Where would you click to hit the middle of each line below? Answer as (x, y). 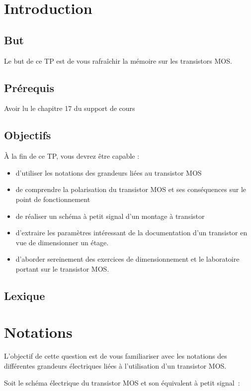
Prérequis (29, 87)
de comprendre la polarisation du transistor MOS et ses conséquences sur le (131, 189)
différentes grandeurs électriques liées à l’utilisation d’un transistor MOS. (115, 366)
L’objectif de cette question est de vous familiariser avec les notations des (116, 356)
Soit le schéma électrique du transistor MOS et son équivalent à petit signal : (122, 382)
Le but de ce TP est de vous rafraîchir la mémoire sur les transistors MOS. (118, 60)
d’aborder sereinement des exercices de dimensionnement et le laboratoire (127, 259)
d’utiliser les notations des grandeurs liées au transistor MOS (109, 172)
